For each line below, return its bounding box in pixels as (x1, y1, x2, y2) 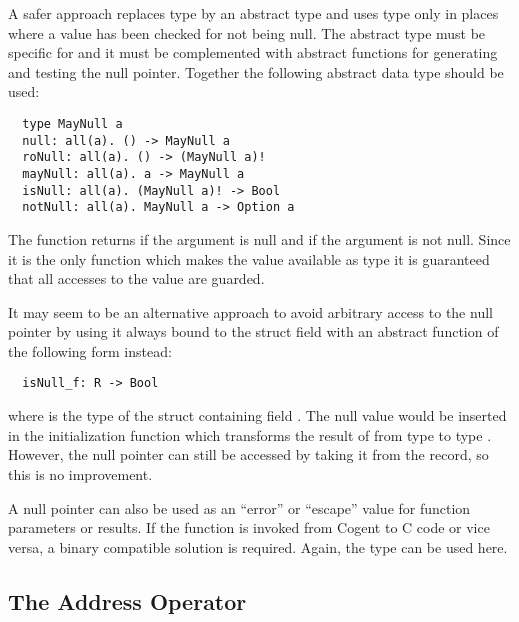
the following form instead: (8, 340, 172, 361)
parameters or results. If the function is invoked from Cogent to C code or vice (8, 517, 490, 538)
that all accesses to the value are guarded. (8, 268, 265, 289)
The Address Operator (8, 585, 247, 616)
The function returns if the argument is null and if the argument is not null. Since (8, 228, 511, 249)
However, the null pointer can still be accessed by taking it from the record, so (8, 444, 489, 465)
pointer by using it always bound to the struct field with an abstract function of (8, 321, 499, 342)
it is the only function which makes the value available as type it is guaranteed (8, 248, 490, 269)
